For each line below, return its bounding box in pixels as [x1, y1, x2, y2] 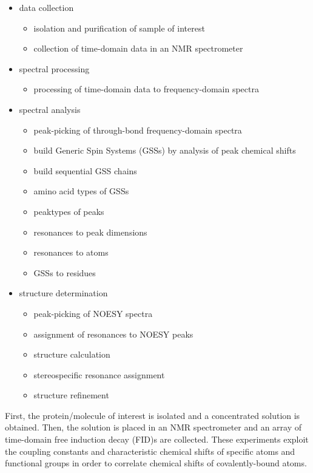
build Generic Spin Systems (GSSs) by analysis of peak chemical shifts [33, 144, 296, 157]
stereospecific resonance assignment [33, 368, 165, 381]
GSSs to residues [33, 266, 96, 279]
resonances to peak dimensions [33, 225, 147, 238]
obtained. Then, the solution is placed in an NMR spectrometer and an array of [5, 421, 302, 434]
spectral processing [19, 62, 90, 75]
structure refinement [33, 389, 109, 401]
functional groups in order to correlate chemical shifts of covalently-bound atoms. [5, 457, 307, 469]
